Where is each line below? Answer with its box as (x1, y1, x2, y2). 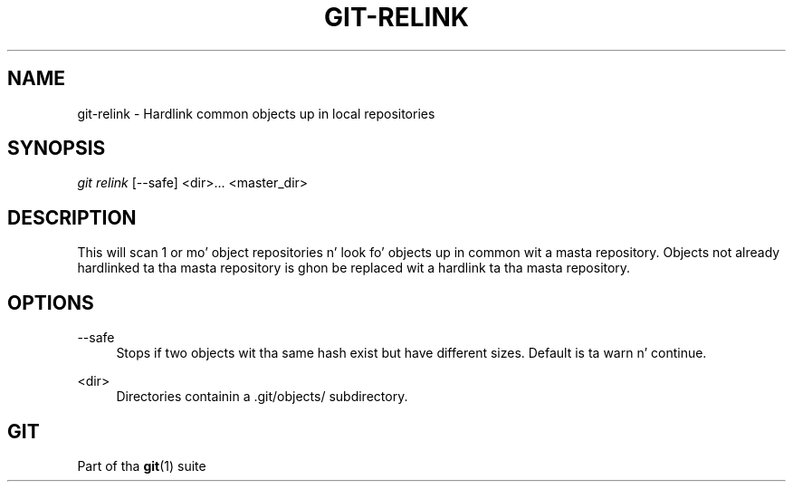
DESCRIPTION (7, 206, 137, 229)
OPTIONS (7, 291, 94, 314)
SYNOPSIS (7, 137, 106, 160)
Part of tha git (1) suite (77, 457, 206, 474)
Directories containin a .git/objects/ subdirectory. (116, 388, 408, 405)
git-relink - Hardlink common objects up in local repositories (77, 105, 435, 121)
